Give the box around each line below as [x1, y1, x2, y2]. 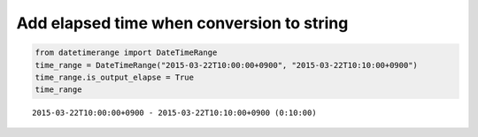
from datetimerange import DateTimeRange [35, 48, 218, 57]
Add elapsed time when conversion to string [16, 13, 349, 33]
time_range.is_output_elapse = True [35, 72, 195, 82]
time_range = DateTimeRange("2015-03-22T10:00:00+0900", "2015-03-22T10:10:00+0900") [35, 60, 418, 70]
